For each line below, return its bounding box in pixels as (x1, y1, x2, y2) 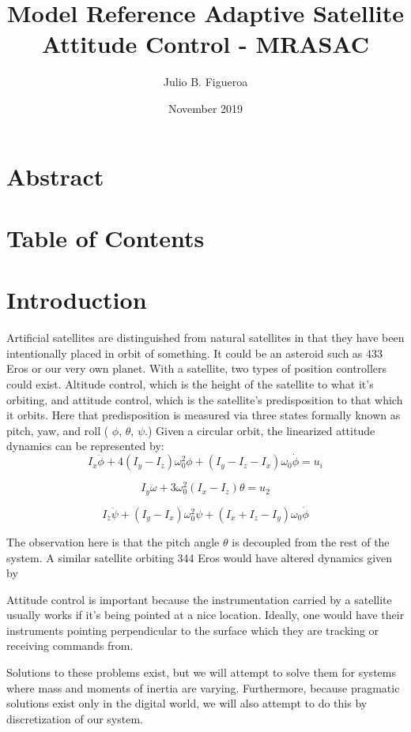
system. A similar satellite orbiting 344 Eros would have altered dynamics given (6, 549, 393, 565)
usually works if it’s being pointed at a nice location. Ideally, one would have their (6, 606, 405, 623)
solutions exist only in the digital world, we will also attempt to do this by (6, 695, 368, 711)
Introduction (6, 283, 147, 316)
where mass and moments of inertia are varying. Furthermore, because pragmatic (6, 679, 400, 696)
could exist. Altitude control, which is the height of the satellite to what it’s (6, 375, 374, 392)
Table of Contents (6, 221, 205, 253)
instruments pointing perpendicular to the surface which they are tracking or (6, 621, 379, 638)
